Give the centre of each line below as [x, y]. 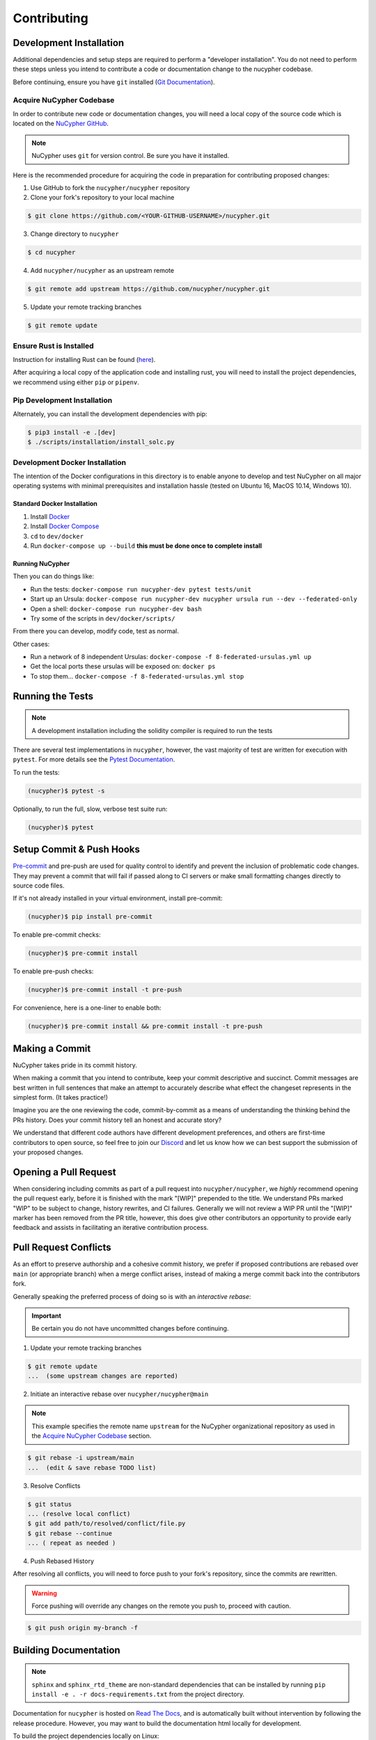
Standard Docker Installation [55, 504]
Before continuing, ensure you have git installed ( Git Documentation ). [114, 82]
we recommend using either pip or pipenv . [76, 382]
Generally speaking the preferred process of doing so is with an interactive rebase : [132, 1296]
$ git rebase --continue [70, 1533]
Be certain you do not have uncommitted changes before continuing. [130, 1329]
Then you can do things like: [53, 576]
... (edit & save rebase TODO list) [92, 1468]
